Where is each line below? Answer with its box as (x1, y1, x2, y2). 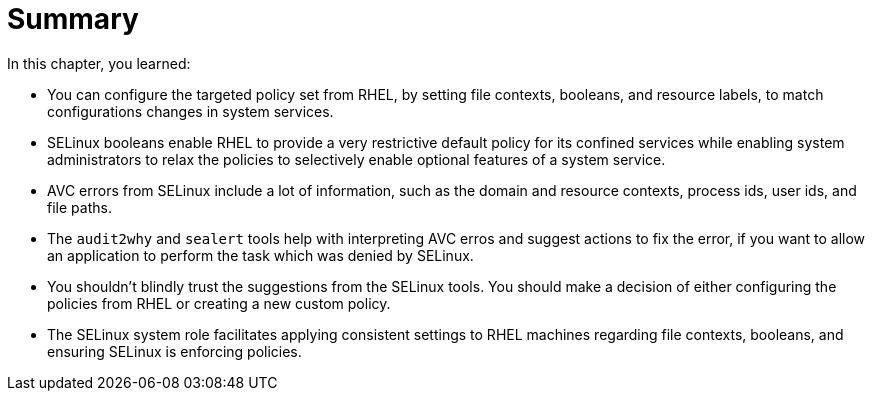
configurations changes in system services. (47, 102, 334, 120)
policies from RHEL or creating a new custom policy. (47, 294, 391, 312)
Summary (7, 2, 139, 36)
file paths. (47, 198, 112, 216)
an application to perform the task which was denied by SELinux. (47, 246, 474, 264)
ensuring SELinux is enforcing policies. (47, 342, 302, 360)
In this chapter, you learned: (7, 54, 191, 72)
